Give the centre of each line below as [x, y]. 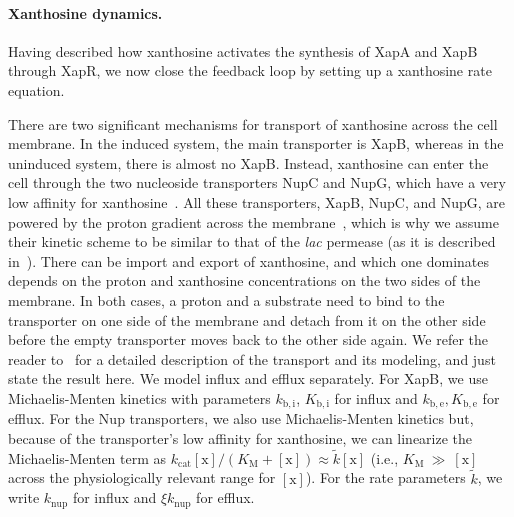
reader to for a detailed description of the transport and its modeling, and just [252, 358]
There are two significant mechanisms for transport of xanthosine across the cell [253, 123]
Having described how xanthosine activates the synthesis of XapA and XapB [243, 50]
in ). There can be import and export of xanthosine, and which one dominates [248, 260]
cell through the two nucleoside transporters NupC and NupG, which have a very [257, 182]
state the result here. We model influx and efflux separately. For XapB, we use [248, 378]
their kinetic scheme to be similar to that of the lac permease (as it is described [252, 241]
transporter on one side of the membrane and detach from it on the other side [247, 319]
